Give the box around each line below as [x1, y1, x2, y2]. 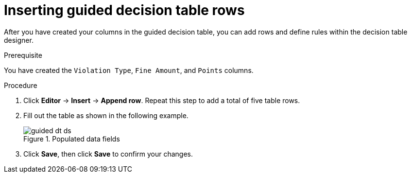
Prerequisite [4, 51, 42, 59]
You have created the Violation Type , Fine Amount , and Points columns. [4, 66, 254, 74]
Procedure [4, 81, 37, 89]
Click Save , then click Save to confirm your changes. [23, 149, 193, 158]
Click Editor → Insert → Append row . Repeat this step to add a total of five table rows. [23, 96, 300, 105]
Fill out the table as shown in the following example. [23, 111, 188, 120]
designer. [4, 35, 34, 44]
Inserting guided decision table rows [4, 2, 245, 18]
